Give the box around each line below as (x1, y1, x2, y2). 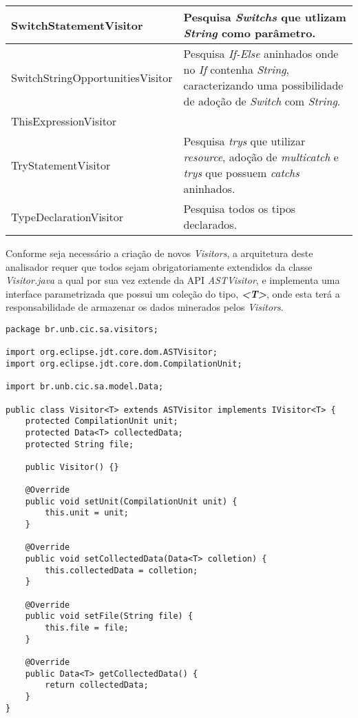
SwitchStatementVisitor (11, 17, 143, 33)
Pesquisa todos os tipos (183, 201, 296, 216)
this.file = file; (45, 623, 129, 633)
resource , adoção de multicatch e (183, 149, 339, 165)
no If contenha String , (183, 61, 290, 77)
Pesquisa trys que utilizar (183, 133, 306, 149)
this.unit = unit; (45, 508, 129, 518)
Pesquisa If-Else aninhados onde (183, 45, 339, 61)
